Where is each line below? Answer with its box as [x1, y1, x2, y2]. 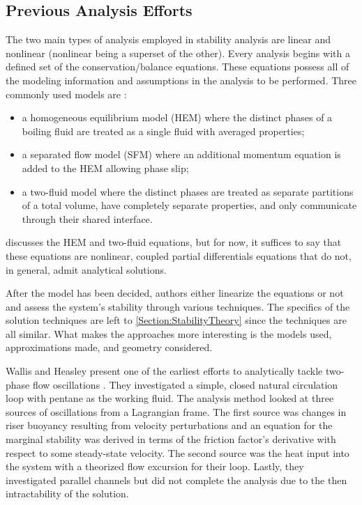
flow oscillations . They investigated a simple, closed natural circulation [32, 377, 338, 391]
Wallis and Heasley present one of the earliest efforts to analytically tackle [6, 364, 323, 378]
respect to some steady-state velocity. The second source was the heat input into [6, 445, 349, 460]
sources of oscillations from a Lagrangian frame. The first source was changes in [6, 404, 347, 419]
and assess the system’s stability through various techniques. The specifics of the [6, 299, 350, 313]
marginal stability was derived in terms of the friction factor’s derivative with [6, 432, 336, 446]
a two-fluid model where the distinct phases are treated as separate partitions [22, 184, 354, 199]
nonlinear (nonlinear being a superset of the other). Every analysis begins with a [6, 45, 350, 60]
